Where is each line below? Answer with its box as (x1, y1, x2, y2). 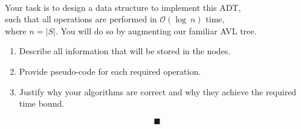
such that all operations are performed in (5, 13, 157, 25)
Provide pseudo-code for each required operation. (19, 64, 201, 77)
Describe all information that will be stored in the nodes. (19, 45, 231, 57)
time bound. (19, 97, 65, 110)
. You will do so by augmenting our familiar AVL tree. (55, 24, 257, 37)
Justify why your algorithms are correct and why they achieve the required (19, 85, 297, 98)
